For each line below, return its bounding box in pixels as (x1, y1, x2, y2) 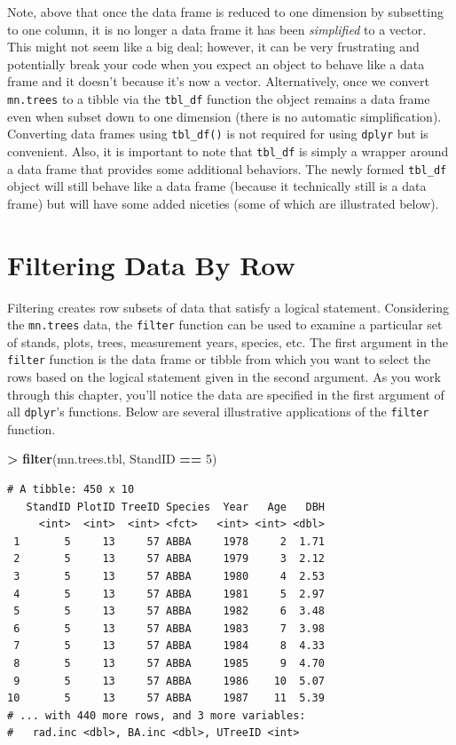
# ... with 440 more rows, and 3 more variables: (7, 709, 306, 722)
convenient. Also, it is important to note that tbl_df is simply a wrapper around (7, 141, 449, 160)
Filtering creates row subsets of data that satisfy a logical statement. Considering (7, 297, 449, 316)
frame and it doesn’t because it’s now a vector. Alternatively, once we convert (7, 72, 429, 91)
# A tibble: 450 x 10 (7, 483, 135, 496)
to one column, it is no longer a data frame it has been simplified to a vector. (7, 20, 427, 38)
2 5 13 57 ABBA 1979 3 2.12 (13, 552, 325, 566)
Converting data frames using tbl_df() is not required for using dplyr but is (7, 124, 428, 143)
